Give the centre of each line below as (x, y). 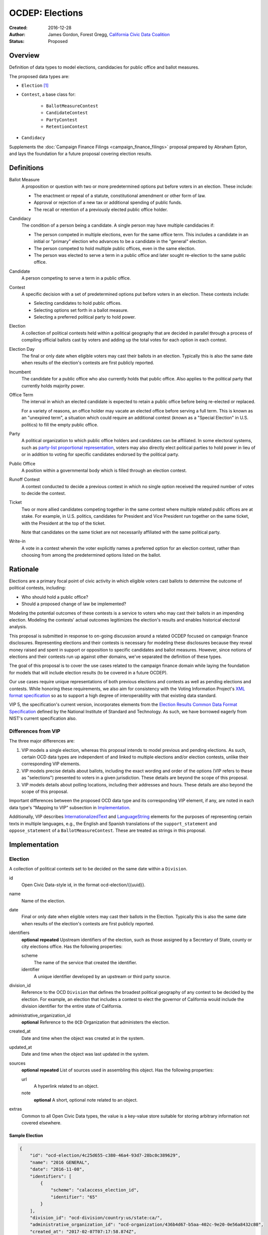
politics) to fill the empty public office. (60, 424)
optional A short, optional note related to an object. (86, 1100)
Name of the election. (43, 901)
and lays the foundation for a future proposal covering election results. (81, 154)
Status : (17, 41)
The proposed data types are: (39, 76)
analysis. (18, 627)
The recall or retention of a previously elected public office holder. (101, 209)
